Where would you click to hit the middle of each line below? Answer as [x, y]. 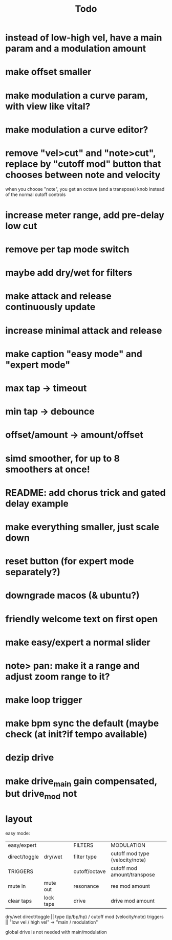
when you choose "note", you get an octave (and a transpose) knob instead [85, 189]
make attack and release [58, 296]
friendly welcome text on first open [82, 619]
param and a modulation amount [76, 49]
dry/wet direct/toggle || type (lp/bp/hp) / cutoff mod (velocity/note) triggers [84, 916]
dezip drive [30, 758]
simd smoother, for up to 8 [63, 458]
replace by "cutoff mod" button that [83, 164]
